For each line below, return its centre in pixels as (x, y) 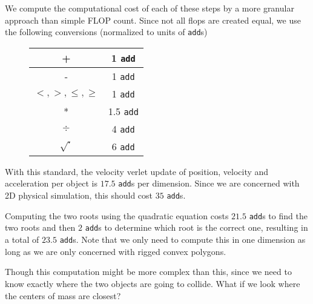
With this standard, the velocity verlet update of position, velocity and (137, 171)
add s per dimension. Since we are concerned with (209, 183)
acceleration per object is (51, 183)
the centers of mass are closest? (63, 295)
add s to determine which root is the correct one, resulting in (196, 227)
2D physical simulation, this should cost (79, 195)
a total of (22, 240)
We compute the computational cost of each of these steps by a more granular (150, 8)
